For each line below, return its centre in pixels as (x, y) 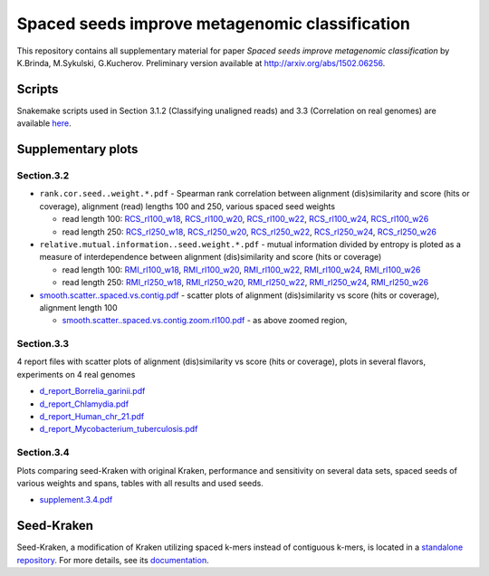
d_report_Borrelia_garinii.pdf (92, 391)
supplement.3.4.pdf (76, 500)
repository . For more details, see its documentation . (113, 560)
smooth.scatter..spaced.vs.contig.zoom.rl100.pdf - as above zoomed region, (205, 321)
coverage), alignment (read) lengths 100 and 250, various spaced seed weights (187, 206)
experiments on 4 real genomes (76, 374)
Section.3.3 (43, 344)
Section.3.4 (43, 453)
